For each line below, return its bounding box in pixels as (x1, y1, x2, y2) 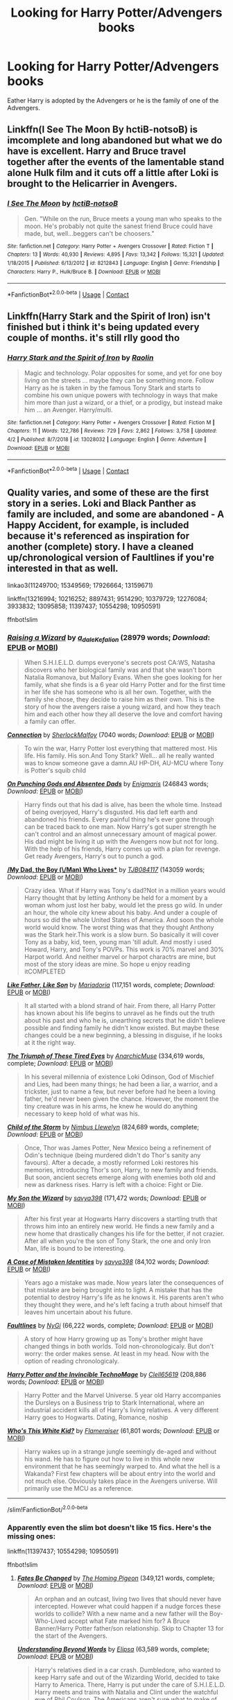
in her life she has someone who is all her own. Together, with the (24, 688, 212, 696)
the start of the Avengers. (34, 1631, 108, 1640)
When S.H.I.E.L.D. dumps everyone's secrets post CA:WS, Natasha (24, 659, 216, 667)
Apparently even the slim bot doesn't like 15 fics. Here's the (7, 1523, 212, 1532)
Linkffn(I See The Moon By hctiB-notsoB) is (7, 123, 198, 136)
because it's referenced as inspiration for (7, 530, 190, 542)
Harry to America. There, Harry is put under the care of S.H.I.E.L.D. (34, 1681, 226, 1689)
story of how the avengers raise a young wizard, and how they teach (24, 702, 221, 711)
